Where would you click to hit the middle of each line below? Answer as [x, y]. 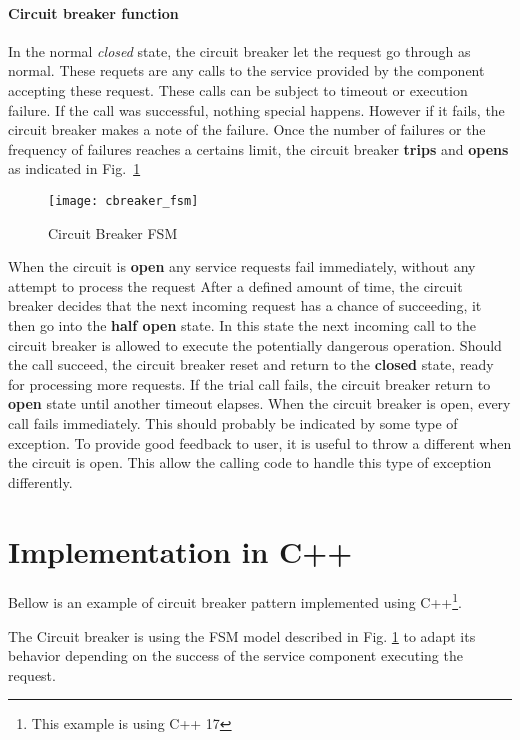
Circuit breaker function [93, 12]
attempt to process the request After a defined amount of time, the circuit [235, 285]
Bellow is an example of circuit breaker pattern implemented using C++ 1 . [235, 601]
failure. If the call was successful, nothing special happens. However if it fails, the [256, 109]
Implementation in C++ [180, 550]
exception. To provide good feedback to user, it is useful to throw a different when [260, 442]
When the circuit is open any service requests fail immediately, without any [242, 266]
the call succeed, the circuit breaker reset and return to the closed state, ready [251, 364]
